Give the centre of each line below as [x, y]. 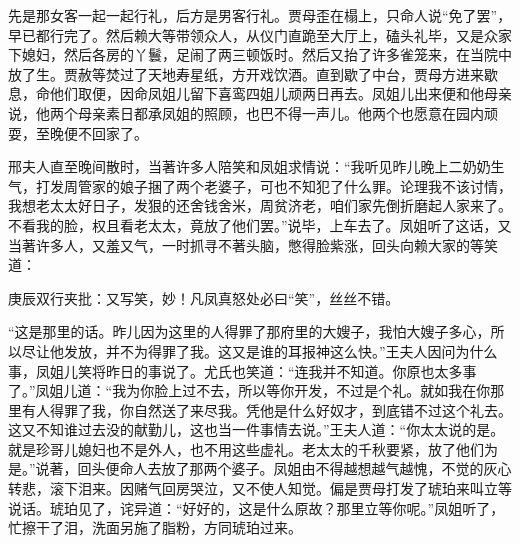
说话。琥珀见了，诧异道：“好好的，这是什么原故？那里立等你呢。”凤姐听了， [256, 507]
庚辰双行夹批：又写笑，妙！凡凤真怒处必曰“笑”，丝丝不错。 [204, 297]
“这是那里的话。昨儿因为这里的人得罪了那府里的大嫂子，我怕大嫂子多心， [249, 331]
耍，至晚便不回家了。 [78, 132]
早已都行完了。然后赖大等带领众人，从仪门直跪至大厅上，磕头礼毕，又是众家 [260, 34]
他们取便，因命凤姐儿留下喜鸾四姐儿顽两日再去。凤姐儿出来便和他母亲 [280, 93]
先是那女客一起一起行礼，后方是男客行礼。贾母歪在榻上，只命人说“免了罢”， [260, 15]
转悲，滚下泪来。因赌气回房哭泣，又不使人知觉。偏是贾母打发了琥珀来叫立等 [260, 488]
